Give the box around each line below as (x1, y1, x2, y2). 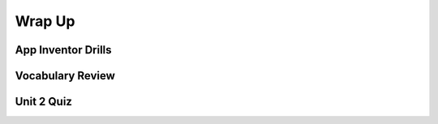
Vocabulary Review (15, 69, 115, 83)
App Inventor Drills (15, 43, 113, 57)
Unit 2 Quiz (15, 95, 73, 109)
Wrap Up (15, 12, 75, 30)
